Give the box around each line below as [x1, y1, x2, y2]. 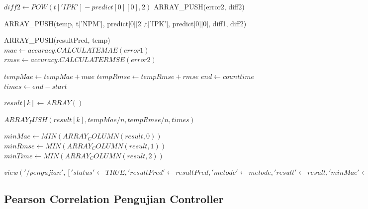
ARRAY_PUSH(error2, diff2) [153, 1, 245, 11]
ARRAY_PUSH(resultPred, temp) [4, 35, 110, 45]
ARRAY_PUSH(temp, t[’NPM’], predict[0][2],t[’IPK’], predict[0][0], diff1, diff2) [4, 18, 247, 28]
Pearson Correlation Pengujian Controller [4, 191, 224, 207]
